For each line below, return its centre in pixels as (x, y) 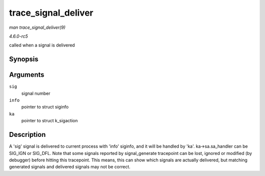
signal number (36, 93)
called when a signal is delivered (42, 45)
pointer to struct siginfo (45, 107)
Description (27, 135)
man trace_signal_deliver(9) (37, 27)
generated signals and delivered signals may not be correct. (70, 167)
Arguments (27, 75)
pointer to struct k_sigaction (50, 121)
